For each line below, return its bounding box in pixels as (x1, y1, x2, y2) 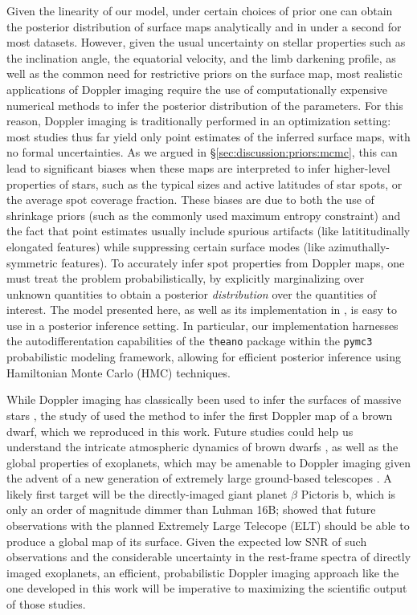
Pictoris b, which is (300, 485, 396, 502)
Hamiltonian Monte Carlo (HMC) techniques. (6, 364, 231, 381)
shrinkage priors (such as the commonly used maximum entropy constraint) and (6, 206, 401, 223)
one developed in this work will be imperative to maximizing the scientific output (6, 580, 407, 597)
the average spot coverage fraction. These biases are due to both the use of (6, 191, 374, 208)
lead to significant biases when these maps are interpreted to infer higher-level (6, 159, 390, 176)
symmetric (6, 254, 58, 271)
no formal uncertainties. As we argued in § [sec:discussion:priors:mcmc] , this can (6, 144, 398, 161)
